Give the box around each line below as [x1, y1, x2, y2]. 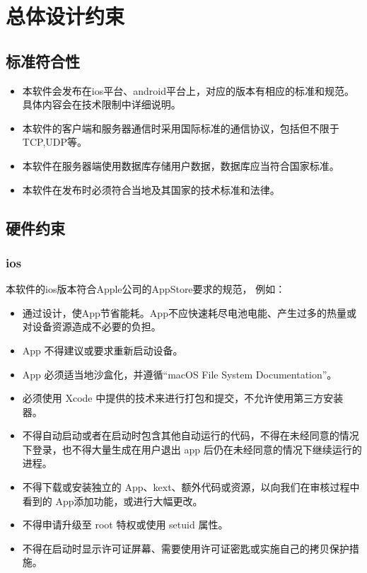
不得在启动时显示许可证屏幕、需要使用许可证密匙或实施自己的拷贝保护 [22, 540, 349, 555]
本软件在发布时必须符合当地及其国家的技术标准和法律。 [22, 182, 280, 197]
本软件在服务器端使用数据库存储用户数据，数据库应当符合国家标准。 [22, 158, 339, 173]
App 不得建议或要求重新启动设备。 [22, 342, 183, 357]
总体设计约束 [6, 1, 125, 30]
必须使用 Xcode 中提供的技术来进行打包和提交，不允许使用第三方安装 [22, 390, 344, 405]
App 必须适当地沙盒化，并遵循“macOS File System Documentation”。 [22, 366, 337, 381]
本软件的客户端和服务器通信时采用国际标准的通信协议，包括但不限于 [22, 120, 339, 135]
